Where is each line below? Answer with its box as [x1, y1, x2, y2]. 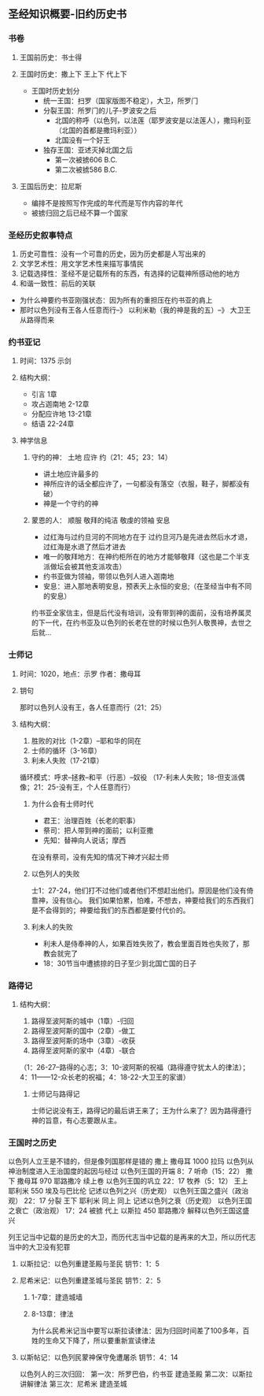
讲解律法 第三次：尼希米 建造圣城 [19, 1379, 127, 1389]
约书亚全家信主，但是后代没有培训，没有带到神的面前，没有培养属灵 [31, 608, 252, 618]
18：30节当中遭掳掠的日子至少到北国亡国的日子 [42, 958, 197, 967]
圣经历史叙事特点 [8, 229, 73, 240]
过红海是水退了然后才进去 [42, 542, 126, 551]
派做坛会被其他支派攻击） [42, 562, 126, 571]
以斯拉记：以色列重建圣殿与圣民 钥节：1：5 [19, 1259, 159, 1268]
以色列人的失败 [31, 869, 80, 878]
